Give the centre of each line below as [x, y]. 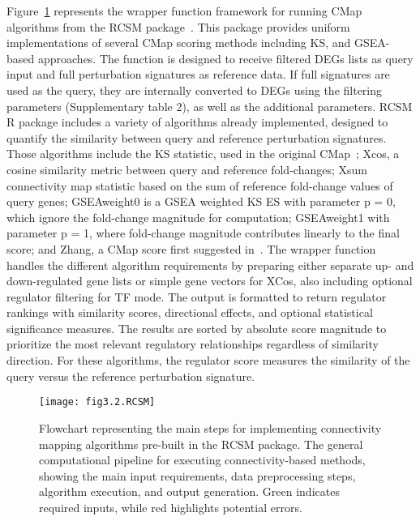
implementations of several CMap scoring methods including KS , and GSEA [196, 43]
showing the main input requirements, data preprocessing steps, [197, 475]
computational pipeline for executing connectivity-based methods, [202, 460]
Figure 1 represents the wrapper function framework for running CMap [184, 11]
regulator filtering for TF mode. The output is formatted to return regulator [197, 296]
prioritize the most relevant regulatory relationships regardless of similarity [193, 344]
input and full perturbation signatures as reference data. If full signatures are [198, 74]
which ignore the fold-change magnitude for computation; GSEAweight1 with [198, 217]
